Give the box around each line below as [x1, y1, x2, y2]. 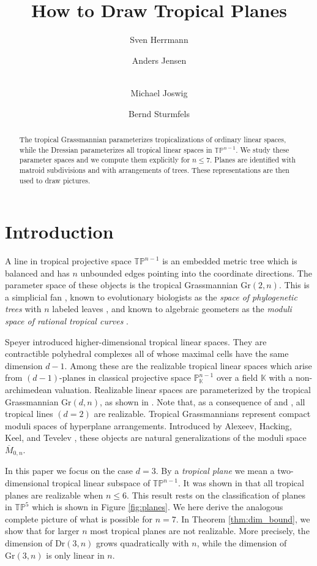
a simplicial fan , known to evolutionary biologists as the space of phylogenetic [5, 290, 297, 303]
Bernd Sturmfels [129, 107, 190, 120]
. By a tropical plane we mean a [155, 464, 275, 477]
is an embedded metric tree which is [162, 254, 297, 267]
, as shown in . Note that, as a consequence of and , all [99, 395, 305, 408]
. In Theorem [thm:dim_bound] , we [176, 512, 310, 525]
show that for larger [5, 524, 80, 537]
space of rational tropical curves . [5, 315, 129, 327]
